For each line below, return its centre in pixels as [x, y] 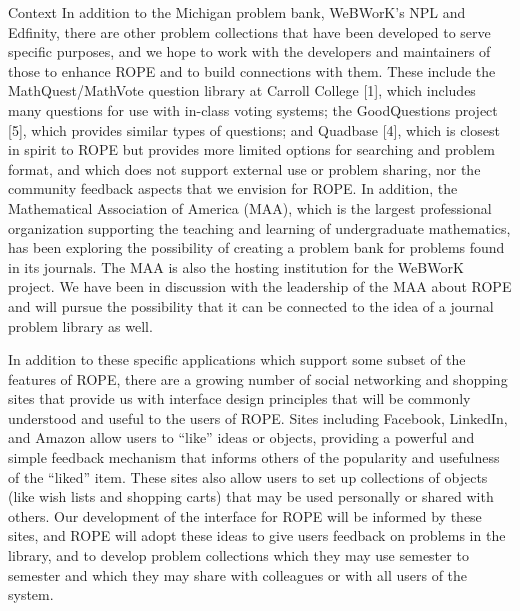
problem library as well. [80, 325]
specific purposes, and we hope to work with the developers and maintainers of [249, 51]
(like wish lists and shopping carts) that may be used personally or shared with [251, 496]
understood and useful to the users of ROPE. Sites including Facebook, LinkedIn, [258, 417]
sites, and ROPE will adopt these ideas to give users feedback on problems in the [257, 535]
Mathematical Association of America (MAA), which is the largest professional [250, 207]
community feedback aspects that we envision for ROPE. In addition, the [233, 188]
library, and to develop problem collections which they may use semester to [238, 555]
